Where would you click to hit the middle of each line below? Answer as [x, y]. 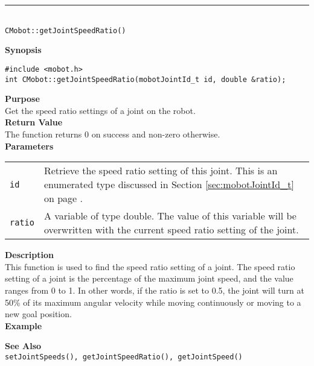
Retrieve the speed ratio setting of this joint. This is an [161, 171]
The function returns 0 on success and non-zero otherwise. [113, 134]
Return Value [34, 122]
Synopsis [23, 50]
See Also [23, 346]
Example [24, 325]
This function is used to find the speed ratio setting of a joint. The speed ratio [150, 266]
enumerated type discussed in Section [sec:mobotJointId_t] [169, 185]
